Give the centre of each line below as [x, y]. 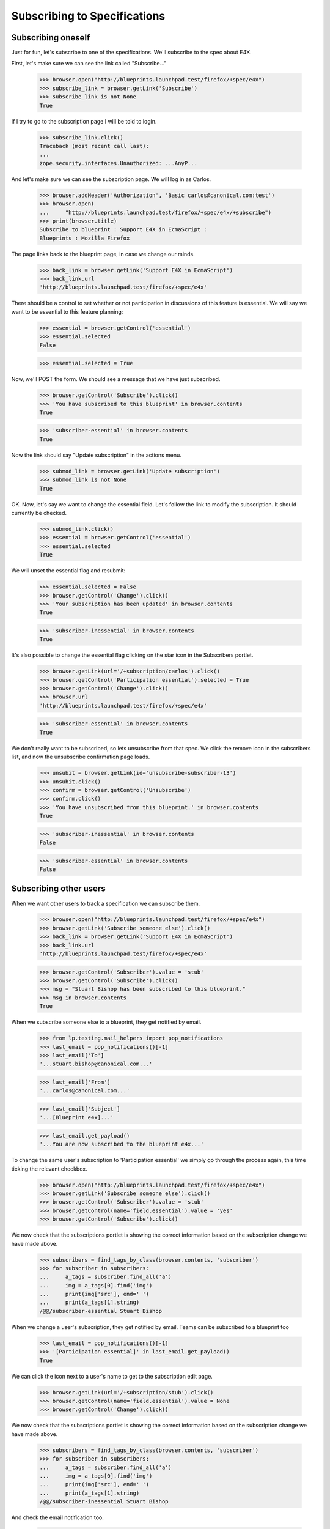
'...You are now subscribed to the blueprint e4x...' [122, 1144]
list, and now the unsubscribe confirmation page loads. [81, 757]
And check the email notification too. [57, 1517]
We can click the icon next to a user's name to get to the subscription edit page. [112, 1376]
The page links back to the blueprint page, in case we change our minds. [103, 254]
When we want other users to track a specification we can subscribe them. [106, 903]
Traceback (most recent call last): [94, 146]
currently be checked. [39, 513]
